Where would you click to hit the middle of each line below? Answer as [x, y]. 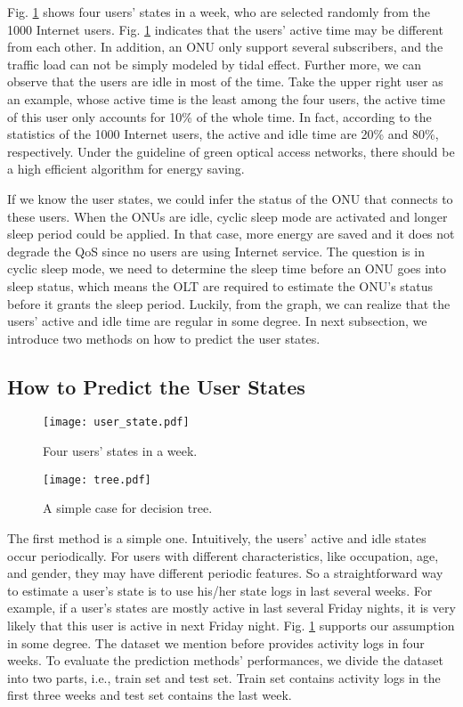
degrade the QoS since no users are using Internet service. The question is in [216, 251]
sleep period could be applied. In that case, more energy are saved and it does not [231, 234]
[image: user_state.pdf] [116, 423]
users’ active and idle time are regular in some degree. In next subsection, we [217, 321]
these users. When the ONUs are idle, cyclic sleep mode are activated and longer [227, 216]
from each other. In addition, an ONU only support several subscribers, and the [225, 47]
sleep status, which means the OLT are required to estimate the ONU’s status [220, 285]
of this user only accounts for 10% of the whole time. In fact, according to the [219, 116]
